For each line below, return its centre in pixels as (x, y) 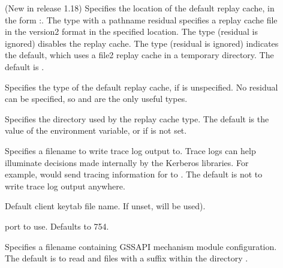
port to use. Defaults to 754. (57, 226)
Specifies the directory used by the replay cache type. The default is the (137, 118)
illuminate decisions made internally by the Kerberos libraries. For (127, 162)
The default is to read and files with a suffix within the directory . (127, 258)
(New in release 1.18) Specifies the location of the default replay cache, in (140, 8)
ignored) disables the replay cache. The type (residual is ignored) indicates (142, 43)
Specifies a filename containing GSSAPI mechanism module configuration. (141, 246)
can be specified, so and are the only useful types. (96, 99)
